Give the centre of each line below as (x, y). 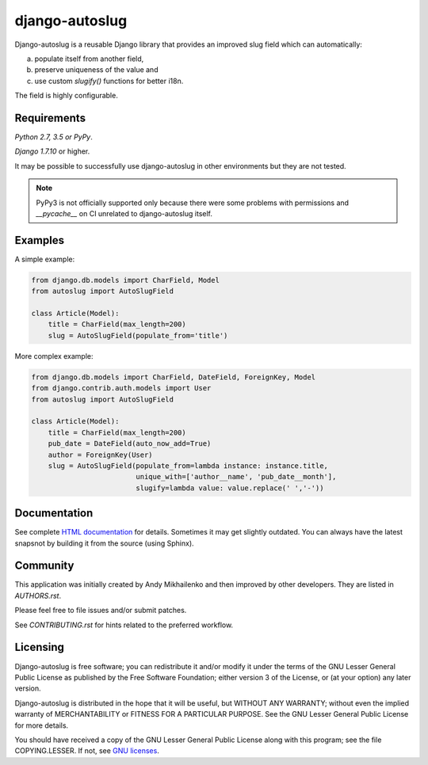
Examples (40, 240)
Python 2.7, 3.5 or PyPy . (53, 137)
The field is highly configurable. (66, 96)
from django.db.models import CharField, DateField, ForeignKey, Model (174, 377)
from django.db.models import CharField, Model (125, 280)
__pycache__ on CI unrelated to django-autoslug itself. (124, 213)
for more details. (42, 725)
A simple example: (45, 259)
